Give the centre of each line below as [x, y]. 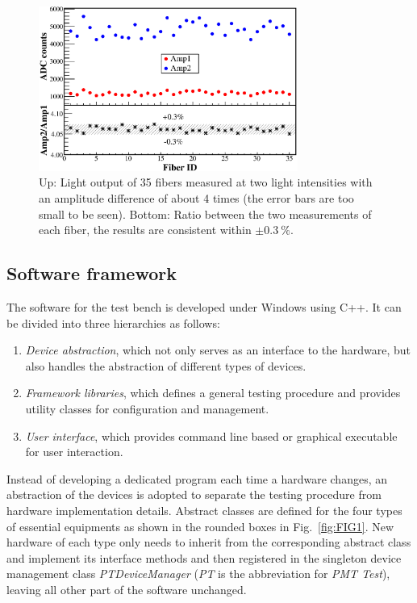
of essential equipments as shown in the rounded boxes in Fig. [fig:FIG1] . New [200, 526]
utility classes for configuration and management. [147, 408]
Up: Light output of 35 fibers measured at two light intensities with [206, 182]
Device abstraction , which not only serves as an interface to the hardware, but [218, 350]
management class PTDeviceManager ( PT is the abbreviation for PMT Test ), [198, 574]
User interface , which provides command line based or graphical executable [211, 435]
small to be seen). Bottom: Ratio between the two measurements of [205, 214]
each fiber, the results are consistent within [145, 230]
